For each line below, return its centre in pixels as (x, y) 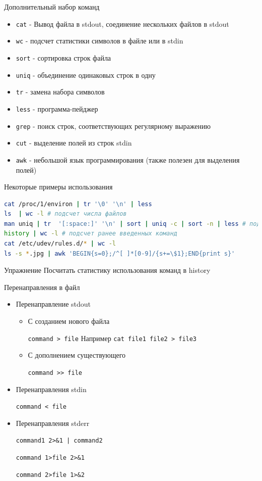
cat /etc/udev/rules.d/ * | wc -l (60, 244)
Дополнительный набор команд (52, 7)
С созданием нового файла (69, 321)
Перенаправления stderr (53, 423)
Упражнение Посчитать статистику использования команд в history (107, 270)
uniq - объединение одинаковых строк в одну (86, 75)
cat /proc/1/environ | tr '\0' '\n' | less (78, 204)
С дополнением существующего (77, 355)
